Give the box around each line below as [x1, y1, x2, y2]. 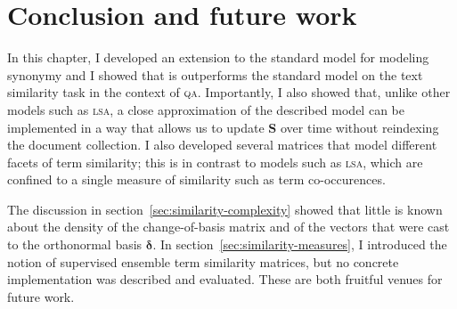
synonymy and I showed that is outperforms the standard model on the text [7, 65, 423, 84]
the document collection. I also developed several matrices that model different [7, 135, 437, 154]
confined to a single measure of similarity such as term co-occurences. [7, 170, 386, 189]
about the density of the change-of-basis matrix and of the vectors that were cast [7, 217, 450, 236]
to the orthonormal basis [7, 235, 143, 254]
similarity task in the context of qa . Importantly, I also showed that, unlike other [7, 83, 451, 102]
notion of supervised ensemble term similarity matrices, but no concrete [7, 252, 399, 271]
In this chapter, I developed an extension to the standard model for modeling [7, 48, 429, 67]
